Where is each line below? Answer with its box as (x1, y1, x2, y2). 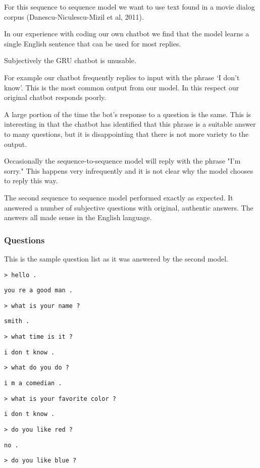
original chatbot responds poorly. (4, 92, 107, 102)
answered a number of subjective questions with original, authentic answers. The (4, 202, 253, 213)
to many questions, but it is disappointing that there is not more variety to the (4, 128, 249, 139)
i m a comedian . (4, 380, 62, 387)
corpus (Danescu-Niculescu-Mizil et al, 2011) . (4, 11, 144, 22)
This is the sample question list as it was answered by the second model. (4, 253, 228, 264)
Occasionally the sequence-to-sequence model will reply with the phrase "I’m (4, 155, 241, 166)
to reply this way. (4, 175, 58, 186)
